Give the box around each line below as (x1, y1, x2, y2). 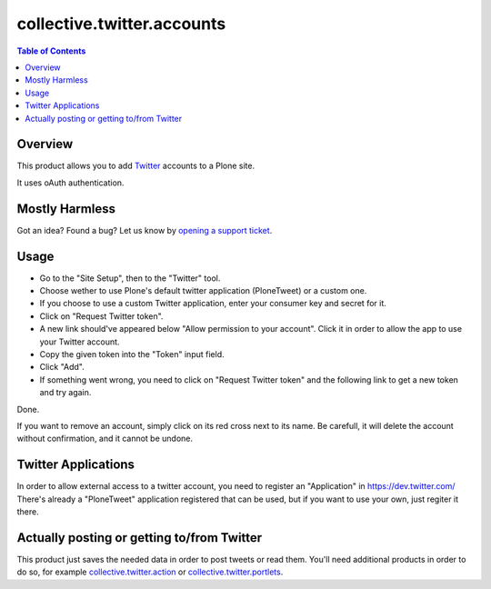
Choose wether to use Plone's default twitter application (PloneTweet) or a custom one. (39, 285, 367, 295)
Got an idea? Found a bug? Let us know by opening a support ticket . (16, 225, 273, 235)
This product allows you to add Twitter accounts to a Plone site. (16, 160, 255, 172)
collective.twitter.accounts (16, 14, 226, 34)
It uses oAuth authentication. (16, 177, 125, 188)
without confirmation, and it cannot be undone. (16, 433, 194, 444)
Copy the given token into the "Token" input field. (39, 348, 225, 359)
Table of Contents (16, 45, 86, 56)
